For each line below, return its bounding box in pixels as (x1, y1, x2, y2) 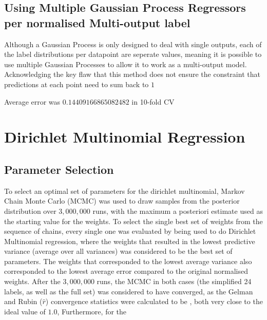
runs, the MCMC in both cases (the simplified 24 (97, 276, 252, 287)
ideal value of (4, 306, 46, 316)
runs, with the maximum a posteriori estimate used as (92, 205, 263, 216)
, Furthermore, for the (57, 306, 127, 316)
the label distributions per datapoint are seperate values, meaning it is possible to (4, 49, 262, 59)
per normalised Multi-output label (4, 14, 190, 30)
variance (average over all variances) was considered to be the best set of (4, 246, 233, 256)
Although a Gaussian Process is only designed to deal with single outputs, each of (4, 38, 262, 49)
